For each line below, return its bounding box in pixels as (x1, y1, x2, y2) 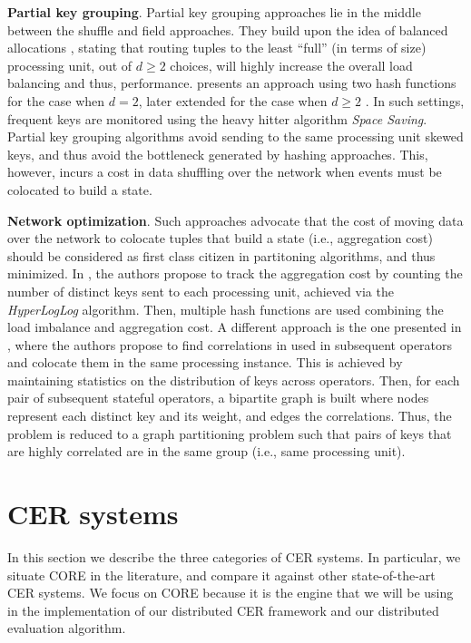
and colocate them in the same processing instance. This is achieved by (7, 353, 403, 372)
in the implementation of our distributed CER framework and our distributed (7, 600, 439, 619)
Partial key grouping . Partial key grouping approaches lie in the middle (7, 3, 421, 21)
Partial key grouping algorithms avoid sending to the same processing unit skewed (7, 127, 464, 146)
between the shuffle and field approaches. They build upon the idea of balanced (7, 20, 448, 39)
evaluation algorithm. (7, 619, 126, 638)
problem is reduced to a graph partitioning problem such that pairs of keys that (7, 424, 452, 443)
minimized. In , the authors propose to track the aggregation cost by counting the (7, 264, 463, 283)
